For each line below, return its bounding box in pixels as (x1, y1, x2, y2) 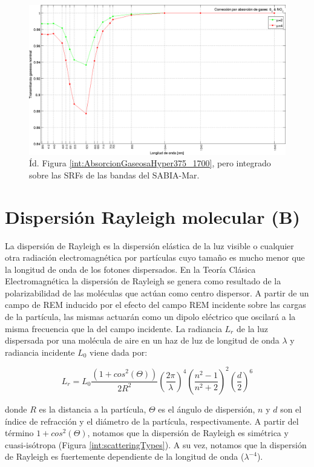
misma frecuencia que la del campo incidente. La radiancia (5, 322, 222, 335)
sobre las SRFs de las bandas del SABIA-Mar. (29, 168, 200, 181)
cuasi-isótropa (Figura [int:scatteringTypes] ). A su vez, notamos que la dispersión (5, 438, 307, 451)
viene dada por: (90, 345, 148, 358)
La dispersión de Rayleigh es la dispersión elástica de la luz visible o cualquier (5, 239, 294, 252)
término (5, 426, 34, 439)
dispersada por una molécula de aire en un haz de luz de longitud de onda (5, 334, 280, 347)
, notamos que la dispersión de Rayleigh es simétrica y (87, 426, 289, 439)
